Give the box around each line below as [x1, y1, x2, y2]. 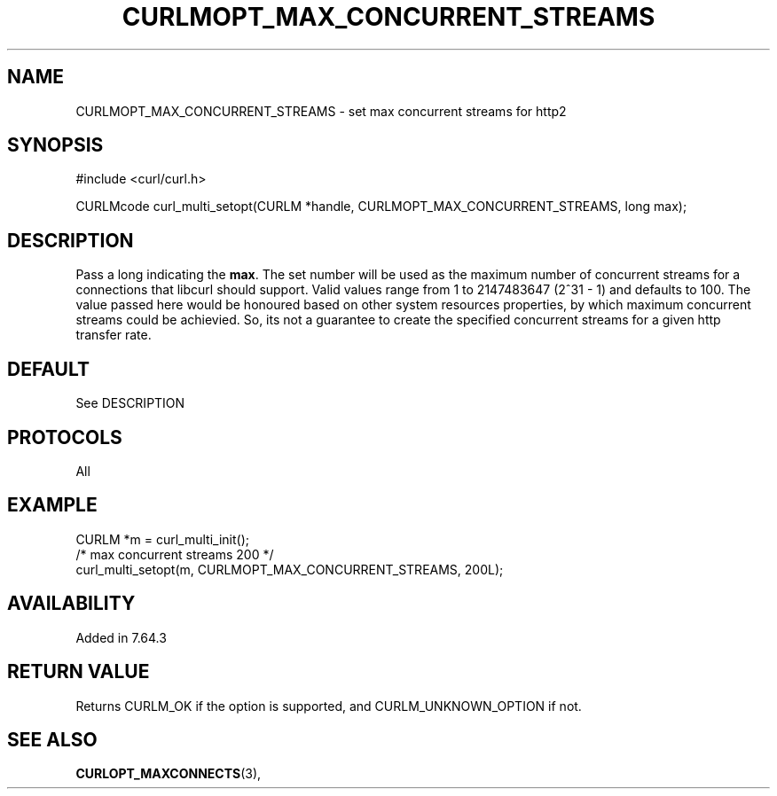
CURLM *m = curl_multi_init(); [75, 531, 250, 547]
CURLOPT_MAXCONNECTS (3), [75, 766, 262, 782]
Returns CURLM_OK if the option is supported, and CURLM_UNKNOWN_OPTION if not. [75, 698, 582, 714]
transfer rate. [75, 327, 152, 343]
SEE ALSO [7, 728, 98, 751]
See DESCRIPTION [75, 395, 185, 411]
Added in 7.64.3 [75, 629, 167, 645]
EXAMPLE [7, 494, 98, 517]
